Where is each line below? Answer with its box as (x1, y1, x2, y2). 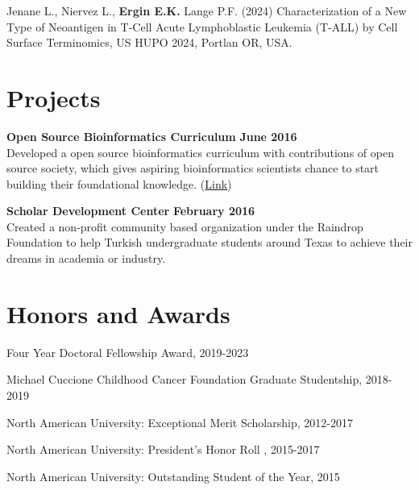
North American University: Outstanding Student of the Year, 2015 (6, 467, 340, 484)
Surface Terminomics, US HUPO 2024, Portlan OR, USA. (6, 34, 292, 51)
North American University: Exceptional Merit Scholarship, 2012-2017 (6, 413, 353, 430)
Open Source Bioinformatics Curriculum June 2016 (6, 127, 297, 144)
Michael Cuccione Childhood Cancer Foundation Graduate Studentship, (6, 371, 363, 388)
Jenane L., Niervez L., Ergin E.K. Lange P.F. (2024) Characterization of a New (6, 2, 407, 19)
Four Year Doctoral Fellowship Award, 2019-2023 (6, 343, 249, 360)
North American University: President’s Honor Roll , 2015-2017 (6, 441, 320, 458)
